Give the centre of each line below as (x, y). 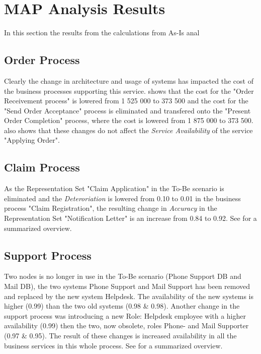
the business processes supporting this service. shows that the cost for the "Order (129, 91)
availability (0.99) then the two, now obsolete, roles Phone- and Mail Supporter (126, 326)
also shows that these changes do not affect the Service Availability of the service (128, 130)
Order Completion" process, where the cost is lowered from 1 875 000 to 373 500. (129, 120)
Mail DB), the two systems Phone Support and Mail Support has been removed (127, 286)
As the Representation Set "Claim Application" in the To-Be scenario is (114, 188)
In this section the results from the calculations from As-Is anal (102, 33)
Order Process (42, 60)
